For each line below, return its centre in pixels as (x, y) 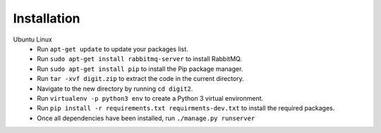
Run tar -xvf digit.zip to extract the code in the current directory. (141, 79)
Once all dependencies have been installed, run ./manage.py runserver (146, 118)
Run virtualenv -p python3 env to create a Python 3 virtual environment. (150, 98)
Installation (47, 18)
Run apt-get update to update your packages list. (113, 49)
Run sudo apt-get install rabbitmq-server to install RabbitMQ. (140, 59)
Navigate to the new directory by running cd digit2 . (115, 89)
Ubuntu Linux (32, 39)
